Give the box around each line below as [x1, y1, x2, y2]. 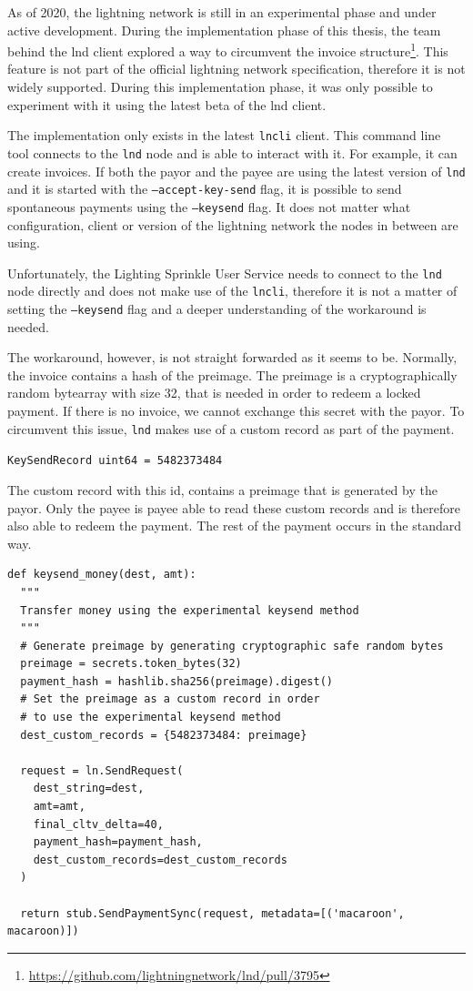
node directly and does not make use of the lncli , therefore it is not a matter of [7, 281, 458, 300]
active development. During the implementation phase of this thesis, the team [7, 20, 441, 39]
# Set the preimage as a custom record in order [20, 693, 320, 706]
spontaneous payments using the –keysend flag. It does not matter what [7, 197, 411, 216]
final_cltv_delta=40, [33, 817, 164, 831]
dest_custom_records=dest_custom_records [33, 853, 287, 866]
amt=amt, [33, 800, 86, 814]
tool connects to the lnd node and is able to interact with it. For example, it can [7, 143, 458, 162]
